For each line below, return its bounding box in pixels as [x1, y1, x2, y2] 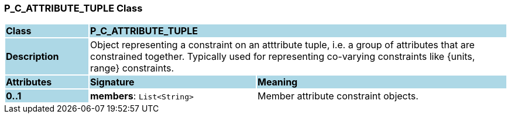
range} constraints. [90, 62, 174, 74]
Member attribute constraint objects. [257, 90, 419, 102]
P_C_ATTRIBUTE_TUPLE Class [4, 2, 143, 14]
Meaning [257, 76, 298, 88]
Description [6, 51, 59, 63]
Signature [90, 76, 135, 88]
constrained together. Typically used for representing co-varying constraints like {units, [90, 51, 475, 63]
